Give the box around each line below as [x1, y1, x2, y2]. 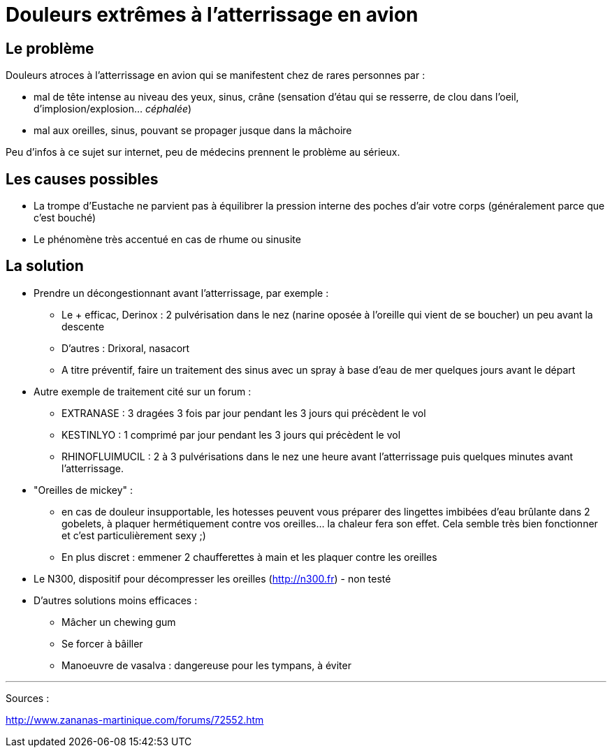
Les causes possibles [6, 170, 159, 188]
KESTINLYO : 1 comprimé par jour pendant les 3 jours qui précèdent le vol [61, 428, 401, 441]
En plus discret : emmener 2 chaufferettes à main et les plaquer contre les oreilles [61, 550, 437, 563]
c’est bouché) [34, 212, 96, 224]
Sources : [6, 692, 50, 704]
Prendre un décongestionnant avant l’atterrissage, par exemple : [34, 286, 329, 299]
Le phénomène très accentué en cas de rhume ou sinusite [34, 233, 301, 246]
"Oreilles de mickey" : [34, 483, 133, 496]
